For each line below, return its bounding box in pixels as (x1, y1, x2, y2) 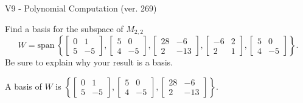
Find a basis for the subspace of (5, 22, 124, 35)
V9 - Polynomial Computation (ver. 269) (5, 2, 157, 14)
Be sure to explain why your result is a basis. (5, 56, 173, 68)
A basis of (5, 79, 42, 92)
